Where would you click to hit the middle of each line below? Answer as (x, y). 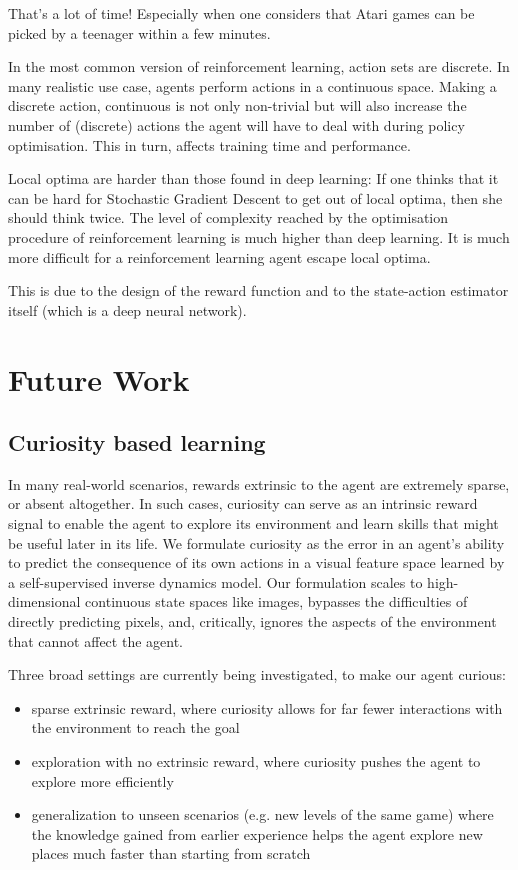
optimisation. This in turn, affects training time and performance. (209, 144)
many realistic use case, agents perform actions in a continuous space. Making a (252, 85)
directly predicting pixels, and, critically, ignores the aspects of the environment (252, 621)
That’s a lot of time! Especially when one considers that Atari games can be (241, 13)
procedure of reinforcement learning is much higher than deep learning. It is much (259, 236)
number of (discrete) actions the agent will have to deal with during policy (236, 124)
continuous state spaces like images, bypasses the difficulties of (276, 601)
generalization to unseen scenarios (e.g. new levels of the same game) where (262, 814)
